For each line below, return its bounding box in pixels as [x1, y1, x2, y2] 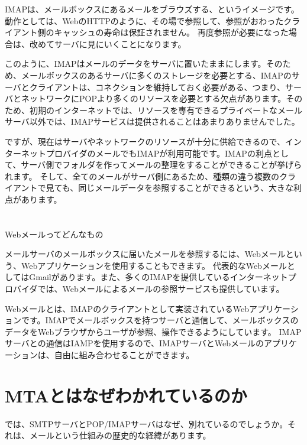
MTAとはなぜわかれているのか [5, 383, 247, 407]
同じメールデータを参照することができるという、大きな [78, 181, 294, 194]
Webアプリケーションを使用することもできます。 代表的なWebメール [21, 259, 287, 271]
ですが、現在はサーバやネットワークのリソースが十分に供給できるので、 [5, 135, 286, 147]
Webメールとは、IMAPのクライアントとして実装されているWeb [5, 302, 249, 314]
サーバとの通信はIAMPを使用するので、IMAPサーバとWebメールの [5, 337, 264, 349]
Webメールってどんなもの [5, 228, 104, 240]
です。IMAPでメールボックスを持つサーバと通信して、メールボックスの [21, 314, 299, 326]
